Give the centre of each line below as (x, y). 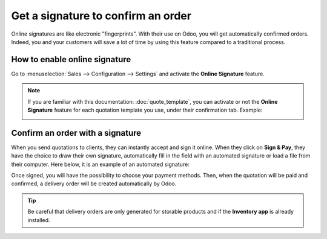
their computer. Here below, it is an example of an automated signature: (101, 164)
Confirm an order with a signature (76, 133)
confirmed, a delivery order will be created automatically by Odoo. (94, 183)
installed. (39, 220)
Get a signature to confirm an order (101, 16)
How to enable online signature (71, 59)
